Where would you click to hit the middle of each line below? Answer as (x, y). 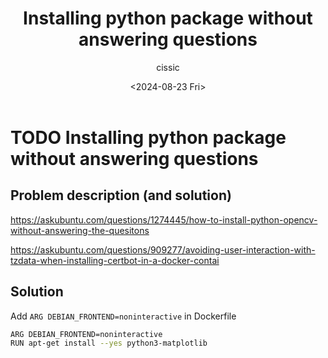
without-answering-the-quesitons (80, 230)
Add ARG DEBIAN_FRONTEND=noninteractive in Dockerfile (123, 316)
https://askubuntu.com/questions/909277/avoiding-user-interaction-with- (163, 249)
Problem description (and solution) (121, 195)
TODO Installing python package (148, 137)
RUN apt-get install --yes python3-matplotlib (109, 343)
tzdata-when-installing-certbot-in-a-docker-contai (115, 260)
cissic (168, 67)
